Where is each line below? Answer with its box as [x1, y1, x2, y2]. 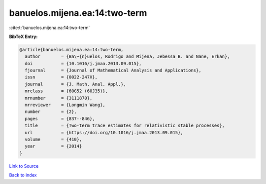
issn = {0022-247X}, [25, 74, 98, 80]
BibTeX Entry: [9, 34, 38, 39]
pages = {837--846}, [25, 116, 96, 121]
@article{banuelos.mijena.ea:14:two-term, [19, 47, 124, 52]
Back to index [9, 172, 37, 178]
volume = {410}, [25, 137, 82, 142]
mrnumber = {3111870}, [25, 95, 93, 101]
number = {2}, [25, 109, 77, 114]
